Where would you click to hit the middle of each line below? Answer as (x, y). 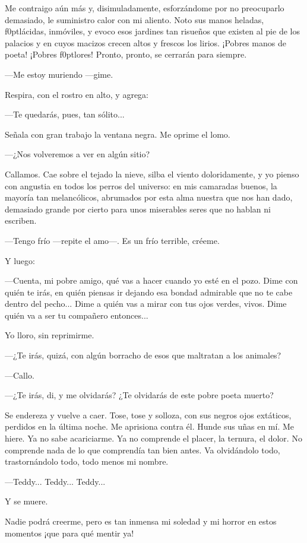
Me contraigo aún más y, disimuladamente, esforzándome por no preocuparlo (145, 8)
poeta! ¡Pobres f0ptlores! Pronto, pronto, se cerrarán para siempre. (126, 54)
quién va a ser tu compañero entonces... (77, 315)
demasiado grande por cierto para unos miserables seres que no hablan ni (138, 209)
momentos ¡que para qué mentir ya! (69, 533)
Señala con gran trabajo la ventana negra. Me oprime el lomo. (118, 134)
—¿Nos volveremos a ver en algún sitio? (77, 154)
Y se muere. (26, 501)
